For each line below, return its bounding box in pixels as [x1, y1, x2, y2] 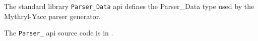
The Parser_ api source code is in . [4, 27, 113, 38]
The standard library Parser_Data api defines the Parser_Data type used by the [4, 1, 254, 11]
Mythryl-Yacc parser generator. [4, 10, 101, 21]
